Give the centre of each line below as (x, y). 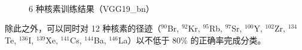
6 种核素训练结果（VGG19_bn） (91, 8)
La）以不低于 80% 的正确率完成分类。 (192, 40)
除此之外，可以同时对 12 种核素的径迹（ (83, 28)
